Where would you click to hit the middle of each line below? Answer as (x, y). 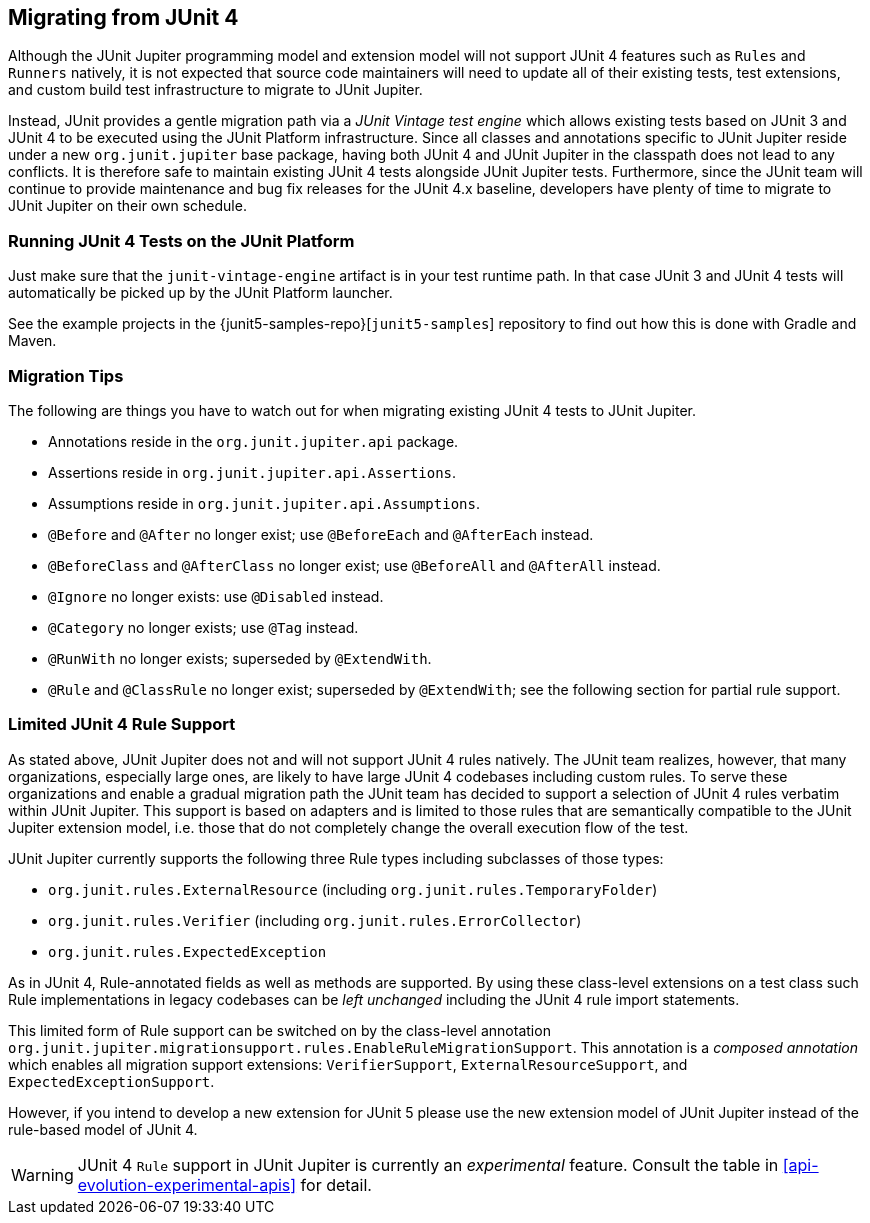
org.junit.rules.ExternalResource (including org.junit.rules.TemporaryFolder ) (353, 889)
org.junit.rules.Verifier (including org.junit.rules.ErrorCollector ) (315, 920)
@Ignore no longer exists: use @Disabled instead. (216, 596)
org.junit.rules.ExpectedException (187, 951)
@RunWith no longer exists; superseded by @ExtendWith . (240, 658)
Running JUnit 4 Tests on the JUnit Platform (181, 240)
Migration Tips (66, 375)
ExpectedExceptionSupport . (111, 1081)
